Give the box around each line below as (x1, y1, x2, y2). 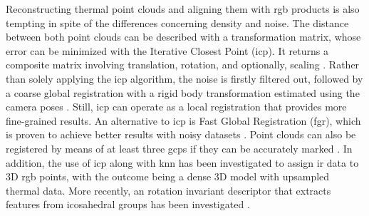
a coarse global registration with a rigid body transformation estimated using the (6, 85, 360, 100)
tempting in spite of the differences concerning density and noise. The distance (6, 15, 349, 30)
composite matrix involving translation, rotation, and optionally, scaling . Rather (6, 57, 360, 72)
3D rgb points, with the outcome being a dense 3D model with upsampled (6, 169, 330, 184)
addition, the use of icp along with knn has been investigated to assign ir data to (6, 155, 359, 170)
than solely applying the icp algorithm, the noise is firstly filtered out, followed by (6, 71, 363, 86)
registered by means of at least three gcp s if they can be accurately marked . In (6, 140, 353, 155)
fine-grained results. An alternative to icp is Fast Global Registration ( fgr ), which (6, 113, 361, 128)
